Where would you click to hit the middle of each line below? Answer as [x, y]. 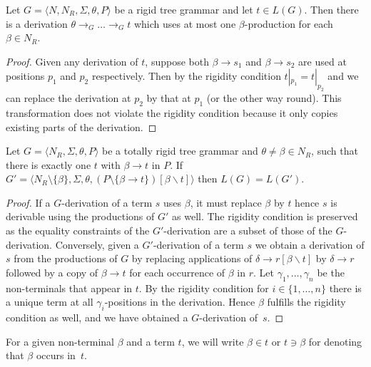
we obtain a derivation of [310, 244]
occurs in [56, 355]
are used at [322, 61]
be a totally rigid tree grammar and [180, 151]
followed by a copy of [52, 272]
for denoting [335, 341]
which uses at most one [185, 23]
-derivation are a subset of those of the [248, 231]
